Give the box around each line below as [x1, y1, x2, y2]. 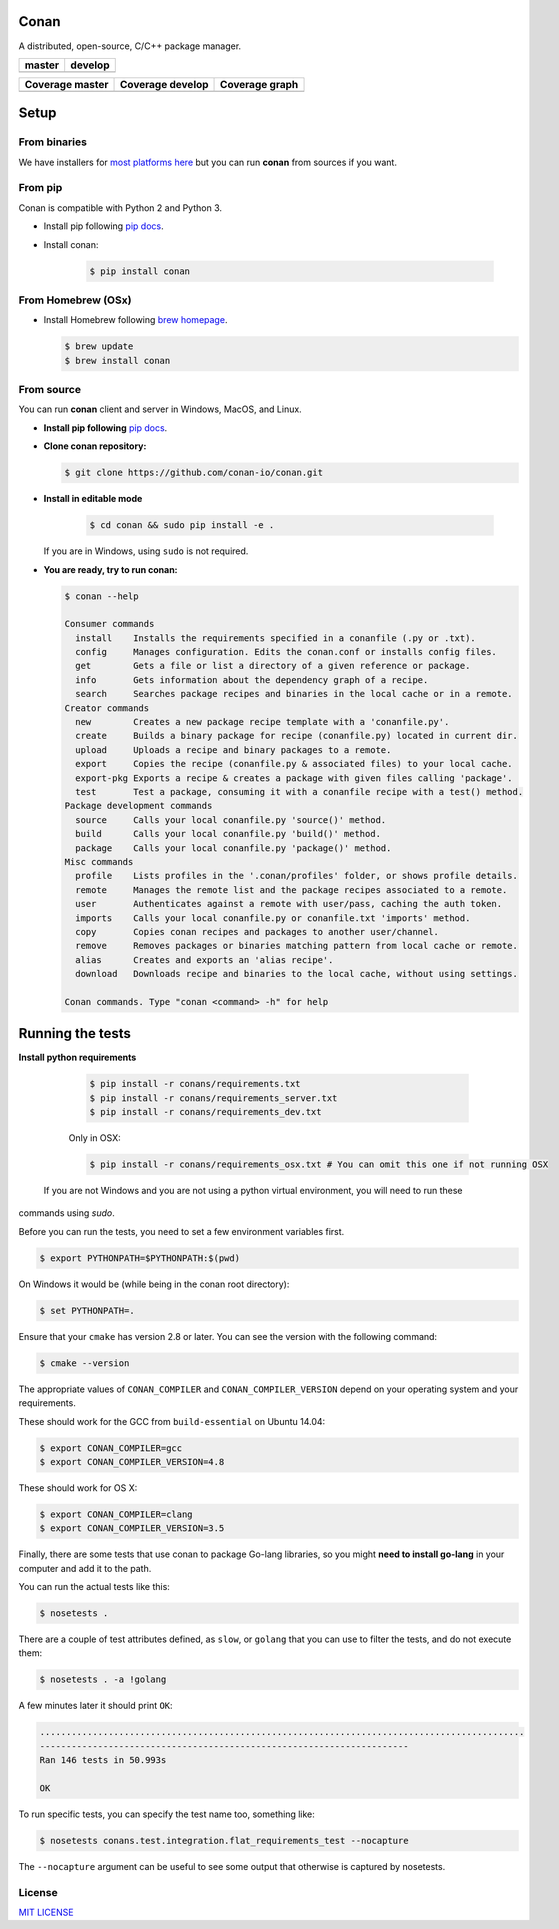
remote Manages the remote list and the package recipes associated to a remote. [75, 884, 508, 895]
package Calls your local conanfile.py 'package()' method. [75, 842, 392, 854]
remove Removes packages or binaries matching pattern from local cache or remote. [75, 940, 519, 952]
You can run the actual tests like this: [18, 1581, 170, 1593]
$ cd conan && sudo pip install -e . [89, 520, 275, 531]
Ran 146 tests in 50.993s [39, 1755, 167, 1766]
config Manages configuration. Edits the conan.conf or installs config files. [75, 646, 497, 658]
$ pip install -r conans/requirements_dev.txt [89, 1106, 322, 1118]
